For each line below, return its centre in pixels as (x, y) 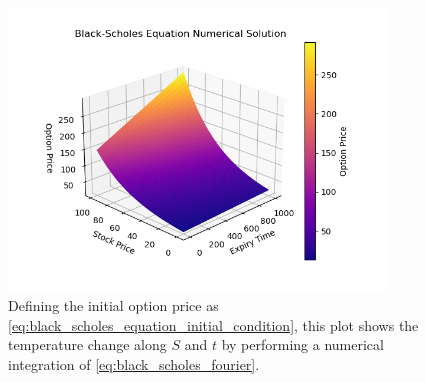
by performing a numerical (302, 344)
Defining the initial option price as (113, 305)
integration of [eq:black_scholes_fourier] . (134, 363)
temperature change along (87, 344)
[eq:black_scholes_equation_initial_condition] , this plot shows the (213, 324)
